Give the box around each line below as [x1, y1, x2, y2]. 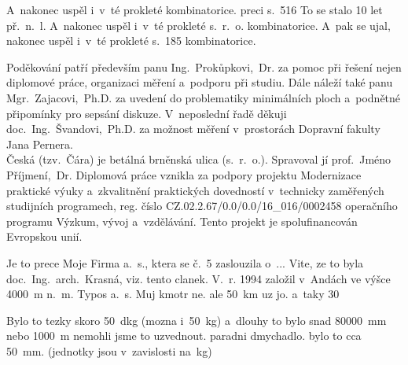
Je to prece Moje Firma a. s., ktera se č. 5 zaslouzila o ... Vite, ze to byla [6, 254, 364, 271]
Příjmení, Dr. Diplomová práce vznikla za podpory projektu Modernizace [6, 166, 362, 182]
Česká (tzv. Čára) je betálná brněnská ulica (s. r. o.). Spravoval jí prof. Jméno [6, 151, 391, 168]
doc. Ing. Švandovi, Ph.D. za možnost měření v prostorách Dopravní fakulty [6, 120, 380, 137]
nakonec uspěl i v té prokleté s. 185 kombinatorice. [6, 32, 256, 49]
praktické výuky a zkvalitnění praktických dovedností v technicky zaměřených [6, 182, 384, 198]
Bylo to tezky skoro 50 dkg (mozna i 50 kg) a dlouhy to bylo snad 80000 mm [6, 312, 387, 328]
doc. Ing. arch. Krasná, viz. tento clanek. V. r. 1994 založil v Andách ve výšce [6, 270, 391, 286]
